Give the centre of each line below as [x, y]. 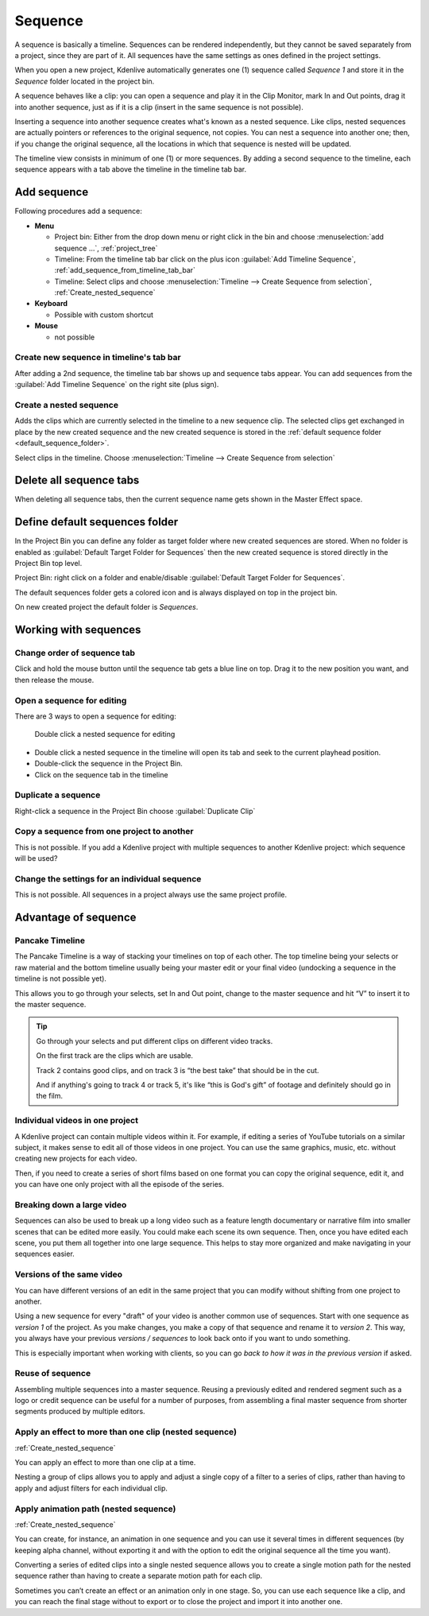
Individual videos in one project [77, 1121]
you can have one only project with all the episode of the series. [119, 1184]
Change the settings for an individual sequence [108, 878]
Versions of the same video [69, 1274]
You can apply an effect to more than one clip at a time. [105, 1462]
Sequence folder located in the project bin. [85, 81]
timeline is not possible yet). [61, 979]
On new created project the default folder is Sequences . [106, 607]
